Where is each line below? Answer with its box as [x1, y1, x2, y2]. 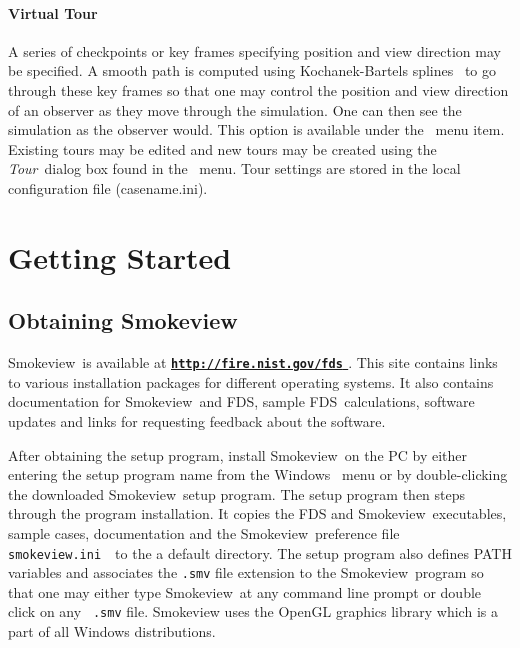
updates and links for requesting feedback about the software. [8, 410, 386, 431]
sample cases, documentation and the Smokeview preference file [8, 522, 400, 543]
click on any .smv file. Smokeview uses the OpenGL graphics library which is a [8, 601, 498, 622]
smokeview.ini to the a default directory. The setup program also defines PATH [8, 542, 512, 563]
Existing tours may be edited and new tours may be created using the [8, 138, 437, 159]
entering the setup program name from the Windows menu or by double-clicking [8, 464, 508, 485]
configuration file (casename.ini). [8, 177, 208, 198]
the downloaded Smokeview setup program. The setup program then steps [8, 483, 466, 504]
